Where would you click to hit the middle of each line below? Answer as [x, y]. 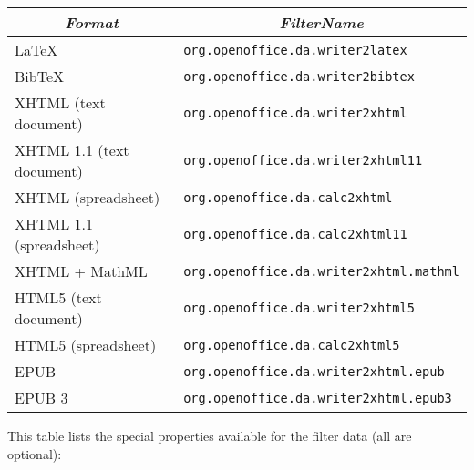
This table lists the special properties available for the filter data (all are [210, 435]
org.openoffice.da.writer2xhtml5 [299, 308]
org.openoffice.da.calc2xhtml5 [292, 345]
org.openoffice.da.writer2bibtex [299, 76]
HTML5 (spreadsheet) [86, 345]
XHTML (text [60, 102]
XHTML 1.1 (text [72, 150]
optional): [35, 453]
